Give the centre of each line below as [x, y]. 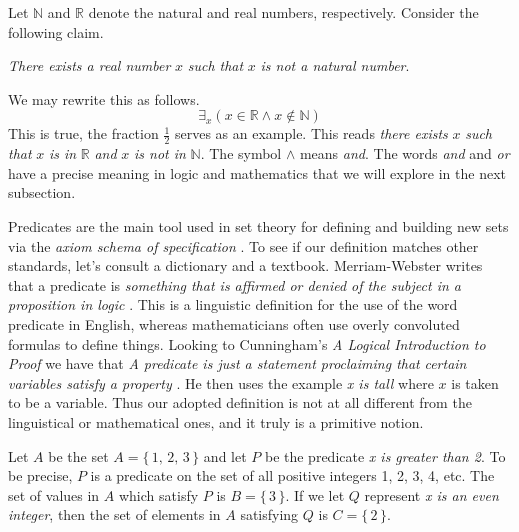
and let [225, 455]
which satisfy [158, 494]
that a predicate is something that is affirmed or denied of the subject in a [234, 284]
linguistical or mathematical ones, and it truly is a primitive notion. [216, 421]
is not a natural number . [335, 65]
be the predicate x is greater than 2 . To [385, 455]
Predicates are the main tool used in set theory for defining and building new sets [258, 225]
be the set [78, 455]
